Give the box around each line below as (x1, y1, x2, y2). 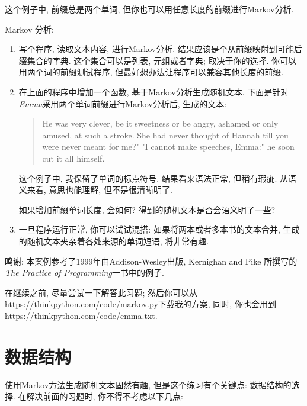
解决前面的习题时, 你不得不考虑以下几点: (26, 390, 183, 402)
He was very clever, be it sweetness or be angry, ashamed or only (42, 117, 279, 130)
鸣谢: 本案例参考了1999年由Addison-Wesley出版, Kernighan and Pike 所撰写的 (5, 254, 298, 267)
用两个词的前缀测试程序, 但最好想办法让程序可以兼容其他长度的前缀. (18, 66, 284, 78)
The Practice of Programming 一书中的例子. (5, 266, 164, 279)
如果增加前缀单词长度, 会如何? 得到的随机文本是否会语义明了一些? (18, 203, 276, 215)
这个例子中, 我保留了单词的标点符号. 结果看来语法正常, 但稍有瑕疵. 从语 (18, 172, 297, 184)
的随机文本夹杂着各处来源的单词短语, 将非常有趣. (18, 234, 209, 247)
